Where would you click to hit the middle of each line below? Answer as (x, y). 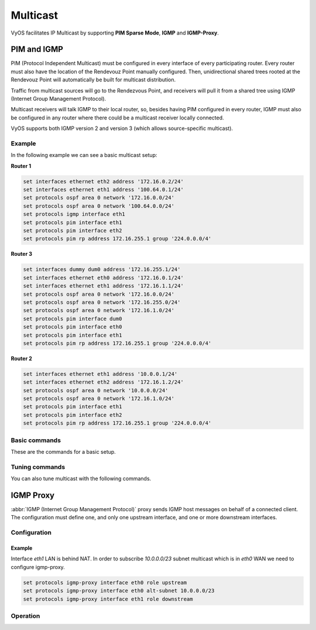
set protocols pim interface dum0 (73, 319)
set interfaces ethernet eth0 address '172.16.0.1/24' (103, 278)
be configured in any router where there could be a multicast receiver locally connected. (118, 118)
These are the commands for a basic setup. (63, 451)
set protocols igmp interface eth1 (74, 214)
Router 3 (21, 254)
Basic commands (36, 440)
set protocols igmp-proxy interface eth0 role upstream (105, 582)
